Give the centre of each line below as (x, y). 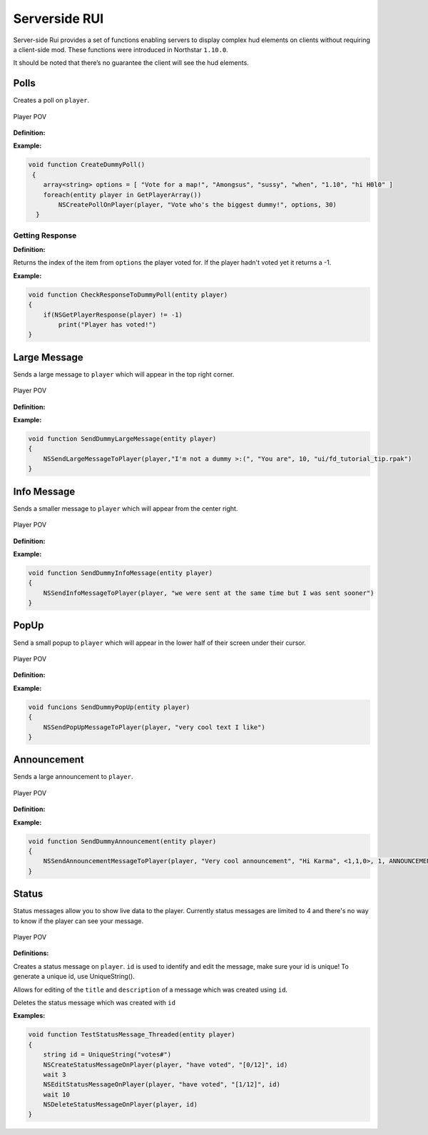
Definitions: (31, 953)
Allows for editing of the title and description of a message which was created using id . (151, 989)
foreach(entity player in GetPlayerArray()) (122, 195)
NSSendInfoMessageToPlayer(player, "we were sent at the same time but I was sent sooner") (209, 593)
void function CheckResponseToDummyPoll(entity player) (128, 295)
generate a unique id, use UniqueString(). (74, 977)
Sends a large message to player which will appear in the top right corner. (124, 374)
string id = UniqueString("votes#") (107, 1055)
